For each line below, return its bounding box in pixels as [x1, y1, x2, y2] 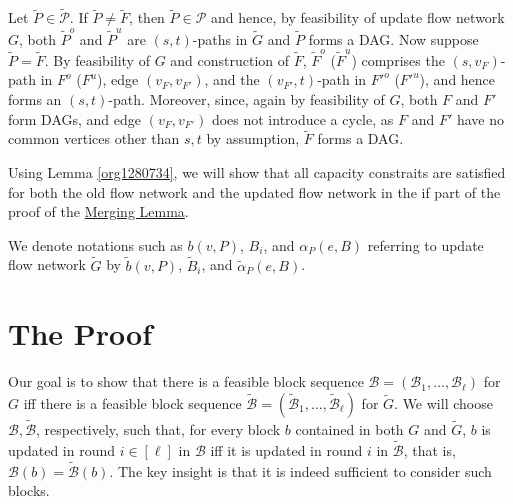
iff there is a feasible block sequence [23, 392, 242, 413]
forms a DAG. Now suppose [308, 28, 479, 49]
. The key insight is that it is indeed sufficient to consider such [109, 460, 492, 481]
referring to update [367, 234, 484, 255]
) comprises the [351, 49, 445, 70]
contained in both [295, 419, 404, 440]
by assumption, [206, 128, 300, 149]
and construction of [170, 49, 290, 70]
